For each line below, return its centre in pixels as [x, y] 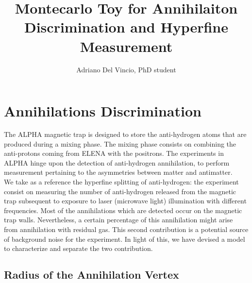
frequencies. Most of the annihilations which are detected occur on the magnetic [123, 210]
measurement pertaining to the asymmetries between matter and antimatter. [118, 172]
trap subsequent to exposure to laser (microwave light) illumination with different [125, 201]
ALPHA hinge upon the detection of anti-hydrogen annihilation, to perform [117, 162]
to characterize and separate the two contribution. [78, 248]
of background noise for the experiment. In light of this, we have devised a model [125, 239]
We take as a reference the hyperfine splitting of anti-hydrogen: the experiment [121, 182]
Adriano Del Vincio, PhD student [126, 69]
